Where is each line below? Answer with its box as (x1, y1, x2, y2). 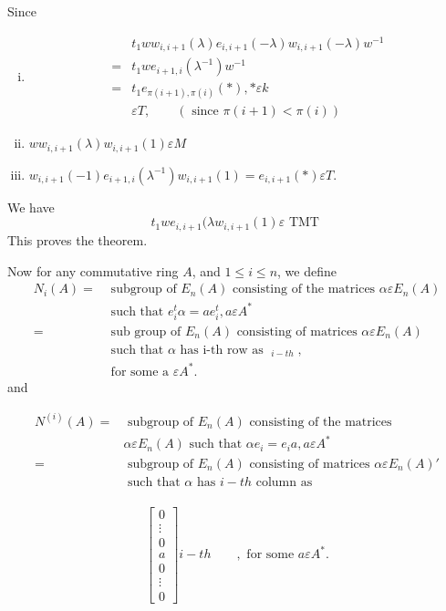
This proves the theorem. (7, 230, 148, 249)
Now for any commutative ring (7, 261, 179, 280)
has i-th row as (180, 343, 264, 357)
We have (7, 197, 55, 216)
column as (255, 475, 313, 489)
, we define (277, 261, 337, 280)
